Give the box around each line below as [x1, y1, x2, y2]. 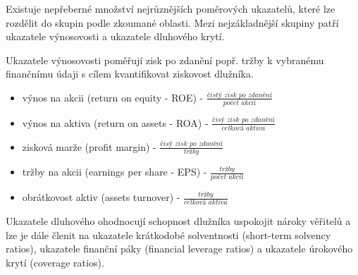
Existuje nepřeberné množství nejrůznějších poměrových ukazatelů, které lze [6, 1, 335, 16]
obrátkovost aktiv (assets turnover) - [22, 190, 180, 204]
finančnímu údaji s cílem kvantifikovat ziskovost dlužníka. [6, 66, 254, 81]
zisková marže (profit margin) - [22, 139, 156, 154]
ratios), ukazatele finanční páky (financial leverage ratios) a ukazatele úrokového [6, 241, 353, 256]
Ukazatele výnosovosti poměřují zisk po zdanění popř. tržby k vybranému [6, 52, 324, 67]
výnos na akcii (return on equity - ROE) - [22, 90, 204, 104]
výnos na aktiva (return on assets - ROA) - [22, 115, 209, 130]
